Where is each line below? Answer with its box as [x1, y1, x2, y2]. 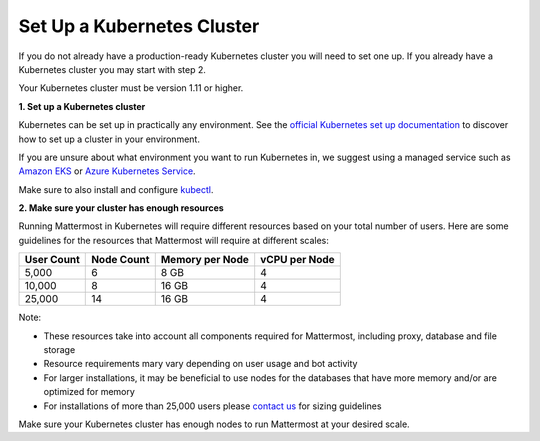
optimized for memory [43, 386, 135, 398]
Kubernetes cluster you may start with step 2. [18, 63, 207, 75]
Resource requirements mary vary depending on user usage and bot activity [43, 358, 358, 370]
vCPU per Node [260, 253, 335, 267]
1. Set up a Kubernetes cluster [18, 100, 146, 112]
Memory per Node [160, 253, 250, 267]
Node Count [91, 253, 150, 267]
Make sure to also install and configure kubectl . [18, 183, 214, 195]
